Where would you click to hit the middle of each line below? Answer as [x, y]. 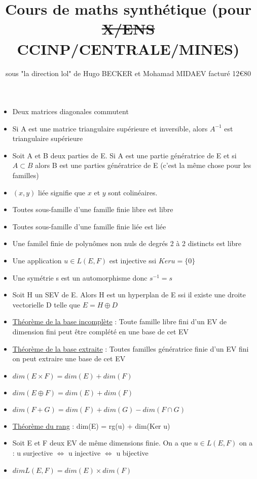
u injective [84, 452]
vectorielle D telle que [46, 304]
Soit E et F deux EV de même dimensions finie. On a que [102, 443]
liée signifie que [62, 192]
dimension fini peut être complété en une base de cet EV [101, 331]
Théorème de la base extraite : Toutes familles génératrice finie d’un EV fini [131, 348]
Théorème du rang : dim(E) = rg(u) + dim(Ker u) [91, 425]
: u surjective [32, 452]
